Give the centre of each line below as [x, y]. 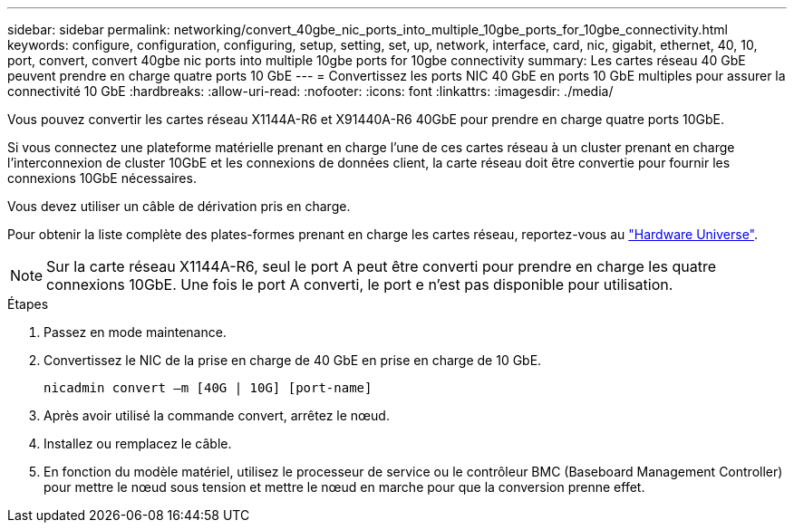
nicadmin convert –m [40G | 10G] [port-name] [208, 388]
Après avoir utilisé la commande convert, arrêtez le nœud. [217, 415]
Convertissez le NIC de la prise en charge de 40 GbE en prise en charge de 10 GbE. [293, 360]
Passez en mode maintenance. [135, 332]
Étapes [28, 304]
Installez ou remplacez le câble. [138, 443]
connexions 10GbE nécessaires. [102, 178]
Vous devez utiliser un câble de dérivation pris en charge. [179, 206]
